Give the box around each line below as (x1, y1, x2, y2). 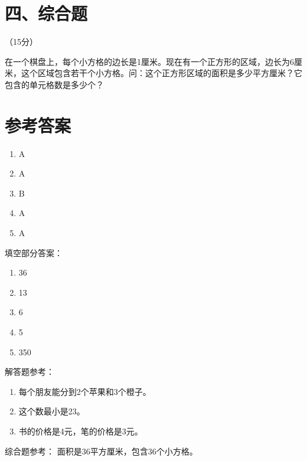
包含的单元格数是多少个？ (5, 78, 104, 90)
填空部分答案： (5, 246, 63, 259)
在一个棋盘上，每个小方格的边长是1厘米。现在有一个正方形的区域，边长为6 (5, 55, 294, 67)
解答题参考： (5, 365, 54, 378)
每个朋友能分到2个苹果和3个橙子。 (18, 385, 151, 397)
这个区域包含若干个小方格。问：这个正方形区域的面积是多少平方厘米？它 (21, 67, 302, 79)
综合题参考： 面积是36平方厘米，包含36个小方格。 (5, 444, 198, 457)
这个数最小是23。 (18, 405, 85, 417)
